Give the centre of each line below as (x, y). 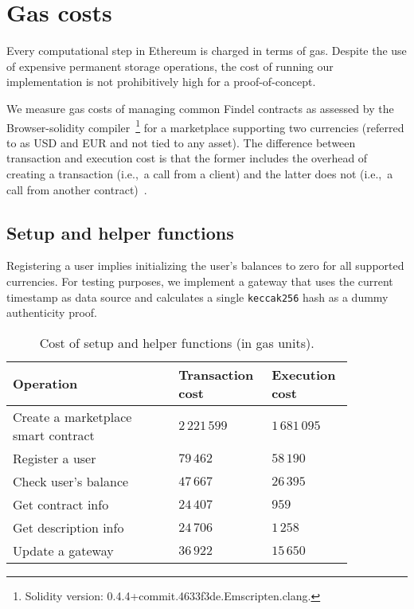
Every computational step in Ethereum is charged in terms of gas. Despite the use (207, 51)
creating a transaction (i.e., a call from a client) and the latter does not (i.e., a (200, 173)
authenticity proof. (52, 312)
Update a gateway (63, 550)
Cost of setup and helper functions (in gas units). (177, 342)
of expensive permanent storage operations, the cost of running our (170, 66)
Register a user (55, 458)
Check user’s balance (71, 481)
